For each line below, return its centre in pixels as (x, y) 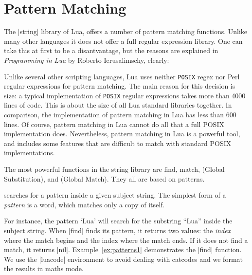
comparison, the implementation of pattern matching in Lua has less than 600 (120, 114)
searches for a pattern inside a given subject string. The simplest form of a (115, 195)
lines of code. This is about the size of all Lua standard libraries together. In (118, 105)
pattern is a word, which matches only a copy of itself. (84, 204)
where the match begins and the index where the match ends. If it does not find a (126, 240)
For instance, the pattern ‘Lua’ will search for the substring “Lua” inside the (118, 221)
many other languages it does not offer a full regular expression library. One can (123, 41)
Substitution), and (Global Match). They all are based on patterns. (104, 178)
